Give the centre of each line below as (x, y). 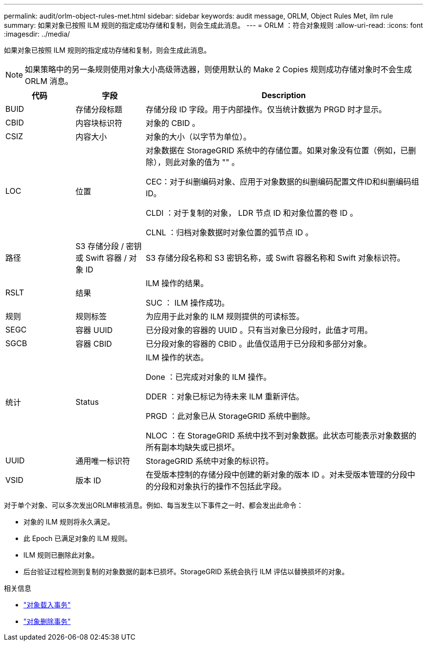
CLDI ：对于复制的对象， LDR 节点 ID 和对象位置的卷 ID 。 (252, 213)
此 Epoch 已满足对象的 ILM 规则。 (78, 538)
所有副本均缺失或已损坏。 (192, 447)
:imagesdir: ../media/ (37, 34)
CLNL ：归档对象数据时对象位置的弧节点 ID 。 (229, 232)
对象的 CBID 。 (173, 123)
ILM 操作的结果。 (177, 283)
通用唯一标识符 (103, 461)
